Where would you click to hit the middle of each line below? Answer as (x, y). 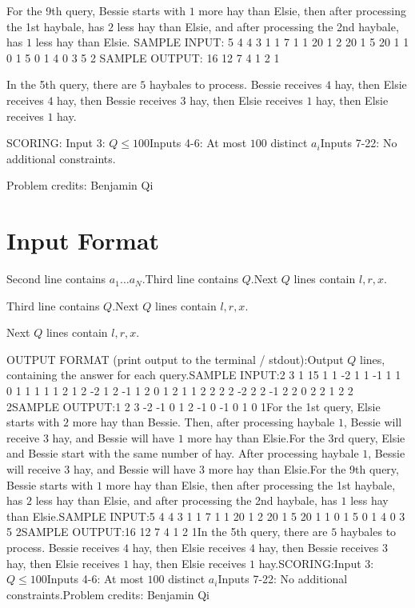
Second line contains (56, 279)
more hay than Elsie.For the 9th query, (303, 469)
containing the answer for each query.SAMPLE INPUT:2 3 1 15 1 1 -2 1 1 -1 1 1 (204, 375)
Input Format (83, 240)
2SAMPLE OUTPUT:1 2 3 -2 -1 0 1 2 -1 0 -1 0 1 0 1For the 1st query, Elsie (194, 406)
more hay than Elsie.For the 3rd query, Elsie (296, 437)
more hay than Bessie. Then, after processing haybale (204, 422)
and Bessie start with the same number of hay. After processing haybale (183, 453)
